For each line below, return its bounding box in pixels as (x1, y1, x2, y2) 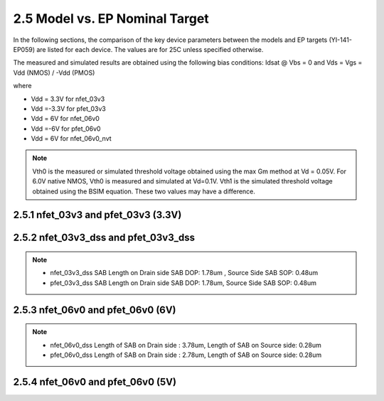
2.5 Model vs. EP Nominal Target (13, 11, 209, 26)
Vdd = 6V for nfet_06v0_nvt (31, 134, 112, 143)
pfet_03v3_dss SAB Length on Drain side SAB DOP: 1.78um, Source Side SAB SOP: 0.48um (50, 278, 316, 287)
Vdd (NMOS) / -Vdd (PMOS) (13, 68, 95, 77)
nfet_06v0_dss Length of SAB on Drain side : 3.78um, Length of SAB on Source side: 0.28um (50, 341, 321, 349)
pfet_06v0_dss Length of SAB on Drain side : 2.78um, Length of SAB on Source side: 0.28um (50, 351, 322, 359)
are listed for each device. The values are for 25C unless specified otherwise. (36, 45, 264, 53)
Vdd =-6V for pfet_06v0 (31, 124, 101, 133)
